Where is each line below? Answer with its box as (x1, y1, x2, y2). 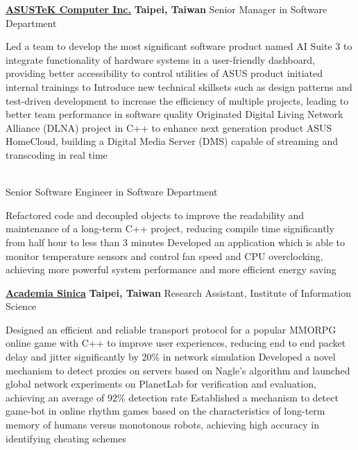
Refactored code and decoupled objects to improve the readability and (6, 207, 305, 222)
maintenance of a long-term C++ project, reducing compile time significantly (6, 221, 334, 236)
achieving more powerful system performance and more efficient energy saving (6, 262, 336, 277)
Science (6, 299, 37, 313)
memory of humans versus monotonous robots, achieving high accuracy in (6, 417, 320, 432)
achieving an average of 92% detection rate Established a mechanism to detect (6, 390, 339, 404)
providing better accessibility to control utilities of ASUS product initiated (6, 66, 323, 80)
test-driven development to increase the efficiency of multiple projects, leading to (6, 93, 349, 107)
